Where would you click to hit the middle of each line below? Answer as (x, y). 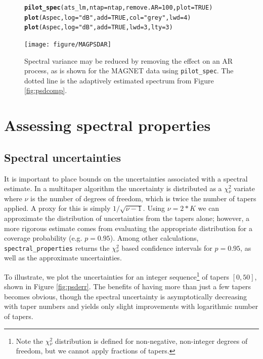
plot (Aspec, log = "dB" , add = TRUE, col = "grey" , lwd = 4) (108, 17)
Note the (30, 341)
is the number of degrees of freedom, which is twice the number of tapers (143, 198)
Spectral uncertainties (62, 157)
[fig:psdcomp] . (46, 90)
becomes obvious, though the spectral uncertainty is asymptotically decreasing (126, 296)
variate (245, 188)
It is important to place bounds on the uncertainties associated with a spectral (126, 178)
